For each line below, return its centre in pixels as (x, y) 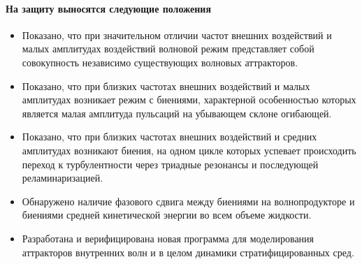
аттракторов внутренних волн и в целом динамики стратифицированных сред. (188, 252)
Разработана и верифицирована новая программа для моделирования (168, 238)
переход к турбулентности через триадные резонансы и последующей (170, 164)
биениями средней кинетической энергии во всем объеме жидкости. (167, 215)
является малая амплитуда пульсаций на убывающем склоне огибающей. (177, 113)
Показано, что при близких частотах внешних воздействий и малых (166, 86)
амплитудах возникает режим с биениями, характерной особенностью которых (189, 100)
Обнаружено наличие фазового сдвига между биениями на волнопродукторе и (188, 201)
